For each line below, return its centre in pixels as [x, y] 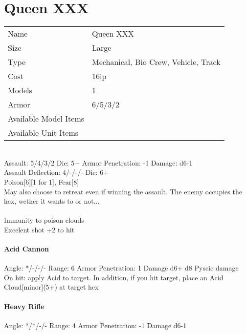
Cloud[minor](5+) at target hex [51, 287]
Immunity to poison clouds [44, 220]
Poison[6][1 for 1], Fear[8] [42, 181]
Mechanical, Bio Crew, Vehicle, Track [156, 62]
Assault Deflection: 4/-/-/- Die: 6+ [56, 172]
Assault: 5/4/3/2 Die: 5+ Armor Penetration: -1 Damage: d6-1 [98, 162]
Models [20, 90]
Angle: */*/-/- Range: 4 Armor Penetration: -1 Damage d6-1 [95, 325]
